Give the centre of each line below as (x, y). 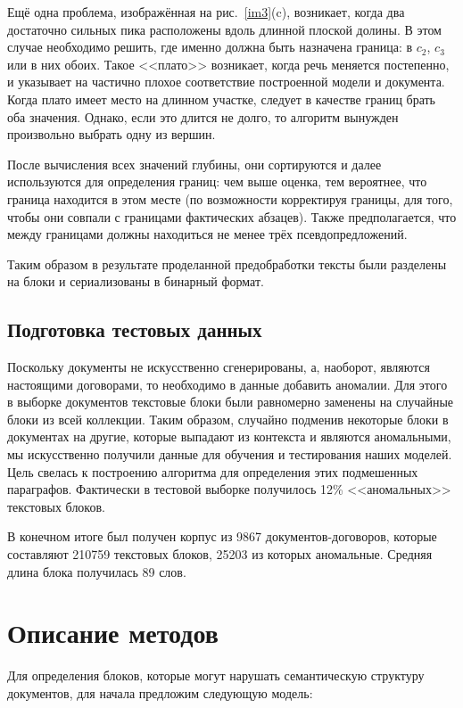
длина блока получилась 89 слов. (97, 571)
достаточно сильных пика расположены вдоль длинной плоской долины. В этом (224, 29)
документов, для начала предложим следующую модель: (160, 692)
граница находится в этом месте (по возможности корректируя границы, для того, (230, 198)
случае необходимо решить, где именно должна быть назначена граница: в (210, 47)
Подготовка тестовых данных (135, 329)
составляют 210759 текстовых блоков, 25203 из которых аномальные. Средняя (220, 554)
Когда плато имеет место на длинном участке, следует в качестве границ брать (222, 99)
